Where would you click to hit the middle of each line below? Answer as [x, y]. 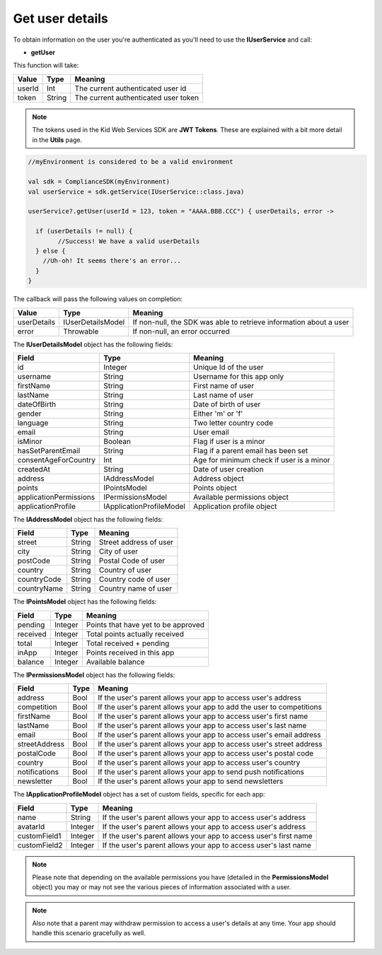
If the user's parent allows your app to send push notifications [201, 772]
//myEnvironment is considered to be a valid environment [131, 162]
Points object [215, 488]
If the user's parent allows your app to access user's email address [209, 735]
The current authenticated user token [137, 98]
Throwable [81, 331]
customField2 [40, 845]
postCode [34, 561]
